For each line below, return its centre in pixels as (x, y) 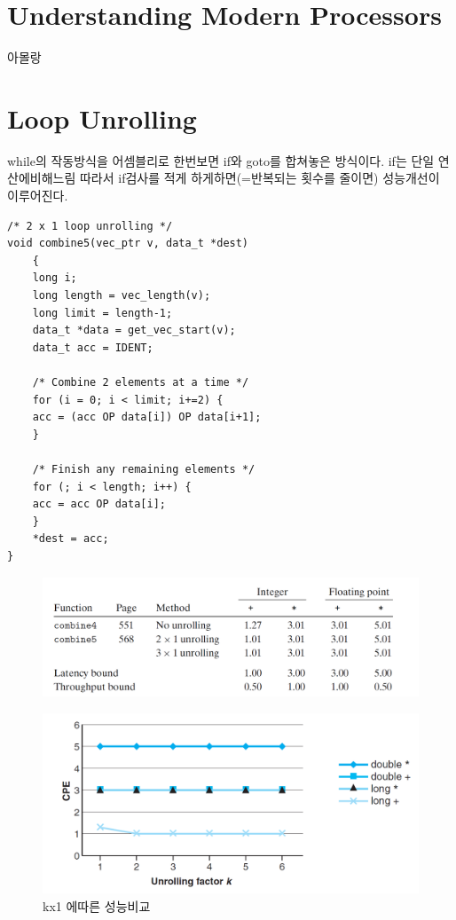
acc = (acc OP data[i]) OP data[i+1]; (147, 417)
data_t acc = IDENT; (93, 347)
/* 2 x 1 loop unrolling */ (90, 226)
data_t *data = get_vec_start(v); (134, 330)
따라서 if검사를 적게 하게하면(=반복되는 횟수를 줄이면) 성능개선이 (259, 178)
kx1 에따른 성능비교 (97, 905)
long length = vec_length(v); (122, 295)
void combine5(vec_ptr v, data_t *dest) (128, 244)
